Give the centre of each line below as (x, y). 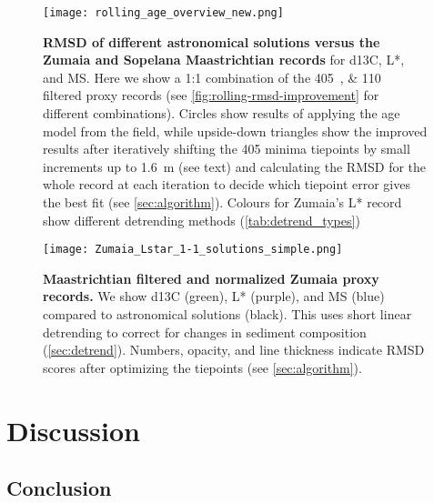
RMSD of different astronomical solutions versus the (212, 41)
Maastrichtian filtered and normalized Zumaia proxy (211, 278)
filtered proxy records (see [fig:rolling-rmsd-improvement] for (211, 95)
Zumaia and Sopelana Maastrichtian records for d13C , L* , (224, 60)
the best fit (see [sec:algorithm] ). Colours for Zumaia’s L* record (222, 202)
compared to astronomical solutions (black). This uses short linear (227, 314)
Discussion (73, 430)
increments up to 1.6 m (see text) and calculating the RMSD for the (235, 166)
